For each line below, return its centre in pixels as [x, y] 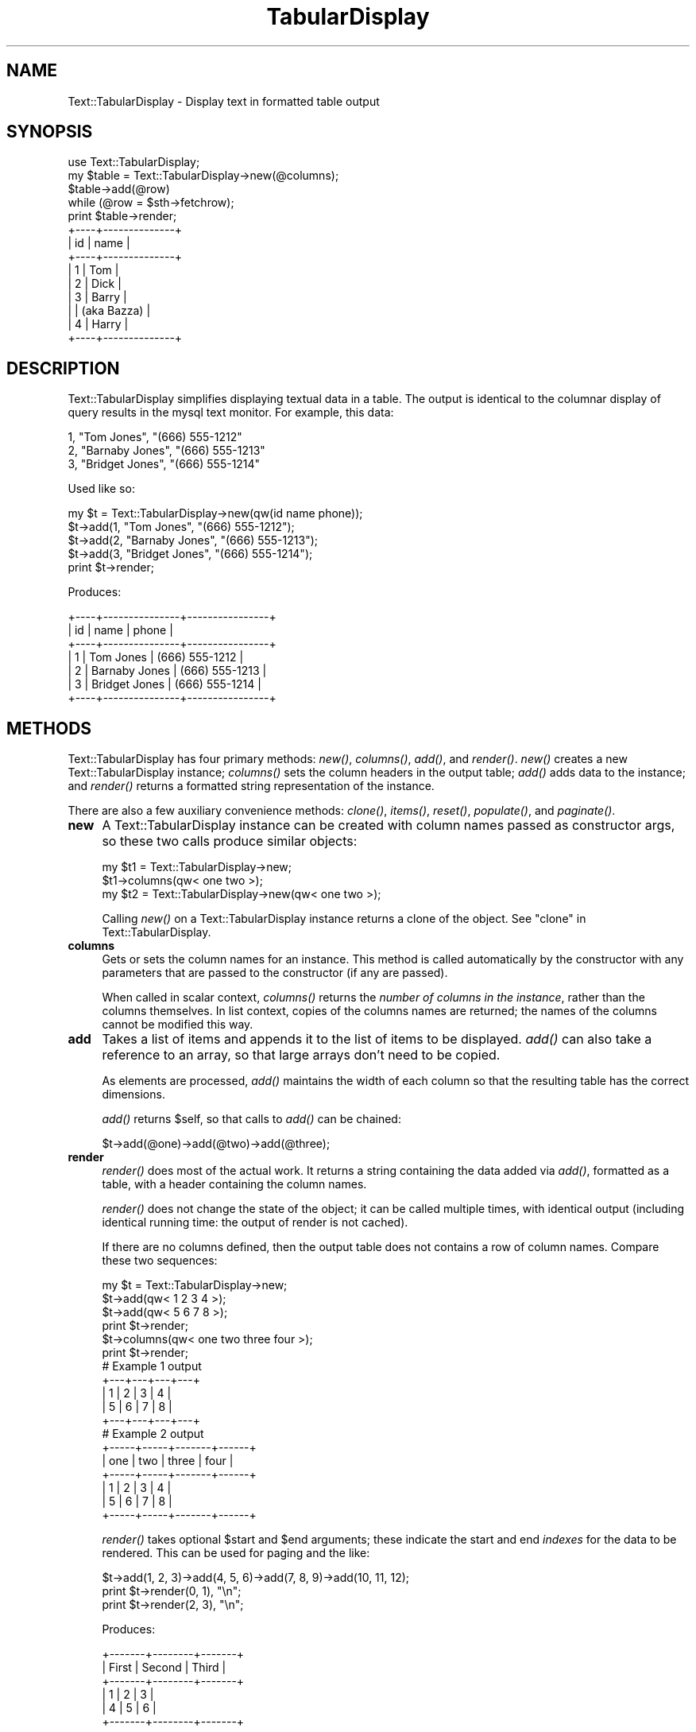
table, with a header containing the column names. [234, 1184]
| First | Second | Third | [164, 1668]
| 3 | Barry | [97, 297]
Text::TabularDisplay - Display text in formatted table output [224, 101]
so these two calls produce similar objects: [230, 841]
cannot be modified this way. [178, 1025]
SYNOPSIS [50, 132]
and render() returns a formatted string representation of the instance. [251, 786]
